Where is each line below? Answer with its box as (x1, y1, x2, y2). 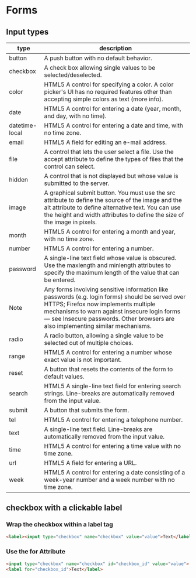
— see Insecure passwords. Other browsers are (44, 314, 175, 323)
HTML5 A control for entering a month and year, (44, 228, 176, 235)
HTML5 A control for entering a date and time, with (44, 121, 184, 129)
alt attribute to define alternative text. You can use (44, 203, 181, 211)
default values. (44, 372, 85, 381)
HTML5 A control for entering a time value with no (44, 442, 181, 450)
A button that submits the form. (44, 406, 129, 414)
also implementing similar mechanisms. (44, 322, 152, 330)
